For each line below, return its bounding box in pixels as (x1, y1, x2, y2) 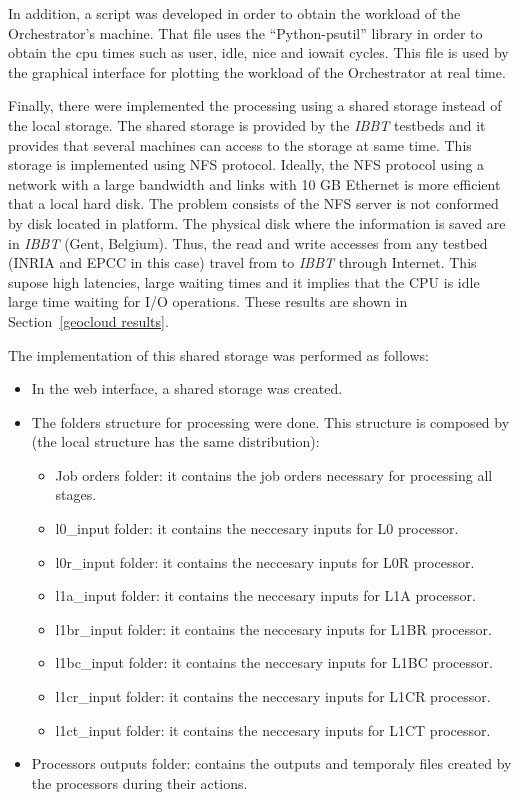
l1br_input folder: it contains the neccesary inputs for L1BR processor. (55, 618, 492, 639)
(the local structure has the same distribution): (31, 431, 320, 452)
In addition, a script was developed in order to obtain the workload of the (8, 3, 461, 23)
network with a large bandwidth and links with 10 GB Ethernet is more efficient (8, 173, 501, 194)
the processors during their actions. (31, 772, 248, 793)
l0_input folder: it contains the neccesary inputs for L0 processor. (55, 518, 459, 539)
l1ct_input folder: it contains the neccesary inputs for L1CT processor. (55, 719, 491, 740)
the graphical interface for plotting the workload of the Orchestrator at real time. (8, 61, 506, 82)
